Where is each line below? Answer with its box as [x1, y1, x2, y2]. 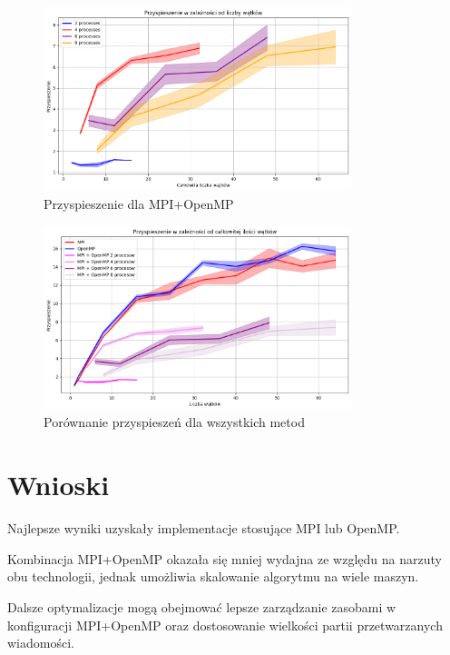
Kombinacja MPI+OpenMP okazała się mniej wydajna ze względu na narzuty [7, 549, 442, 568]
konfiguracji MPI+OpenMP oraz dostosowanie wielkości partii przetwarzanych [7, 615, 443, 634]
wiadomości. [7, 633, 74, 652]
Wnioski [7, 466, 110, 503]
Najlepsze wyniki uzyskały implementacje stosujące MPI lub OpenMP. [7, 519, 400, 538]
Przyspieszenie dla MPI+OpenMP [44, 194, 234, 213]
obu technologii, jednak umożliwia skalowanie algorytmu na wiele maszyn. [7, 567, 419, 586]
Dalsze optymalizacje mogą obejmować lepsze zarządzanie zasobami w [7, 597, 396, 616]
